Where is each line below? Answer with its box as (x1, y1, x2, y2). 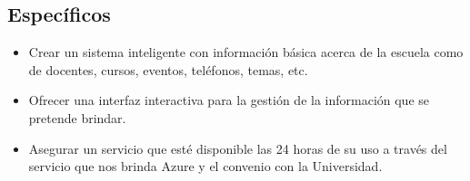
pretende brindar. (28, 108, 126, 127)
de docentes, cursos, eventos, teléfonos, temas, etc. (28, 60, 308, 79)
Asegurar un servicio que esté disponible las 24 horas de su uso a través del (28, 138, 447, 157)
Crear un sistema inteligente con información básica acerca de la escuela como (28, 43, 464, 62)
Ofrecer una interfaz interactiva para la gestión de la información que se (28, 90, 430, 110)
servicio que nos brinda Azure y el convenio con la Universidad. (28, 157, 383, 176)
